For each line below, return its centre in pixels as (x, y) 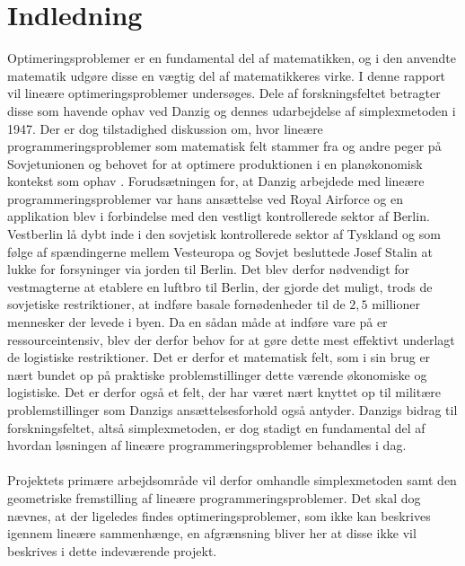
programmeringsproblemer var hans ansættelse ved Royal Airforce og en (206, 198)
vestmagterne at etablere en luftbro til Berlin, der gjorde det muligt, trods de (220, 286)
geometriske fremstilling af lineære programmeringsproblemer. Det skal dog (214, 497)
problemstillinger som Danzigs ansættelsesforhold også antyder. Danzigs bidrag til (232, 410)
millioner (396, 304)
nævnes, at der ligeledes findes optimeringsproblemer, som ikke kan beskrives (219, 515)
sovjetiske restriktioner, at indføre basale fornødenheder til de (176, 304)
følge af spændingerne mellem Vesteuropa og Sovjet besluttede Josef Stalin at (220, 251)
